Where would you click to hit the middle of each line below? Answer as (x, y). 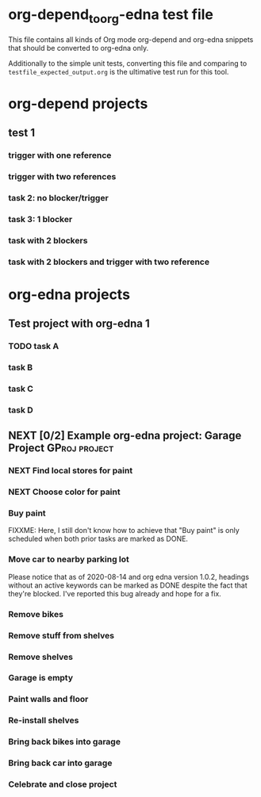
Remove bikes (36, 614)
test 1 (22, 133)
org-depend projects (78, 103)
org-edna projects (69, 294)
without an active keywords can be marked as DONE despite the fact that (128, 585)
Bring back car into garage (60, 763)
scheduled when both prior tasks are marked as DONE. (98, 539)
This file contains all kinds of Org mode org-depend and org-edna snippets (131, 39)
